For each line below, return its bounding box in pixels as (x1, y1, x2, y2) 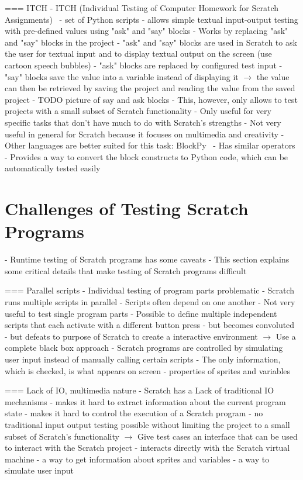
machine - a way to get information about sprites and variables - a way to (5, 453, 270, 465)
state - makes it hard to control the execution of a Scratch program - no (5, 407, 263, 419)
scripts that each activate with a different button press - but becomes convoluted (5, 319, 295, 331)
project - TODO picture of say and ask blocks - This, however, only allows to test (5, 93, 298, 105)
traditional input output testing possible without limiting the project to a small (5, 418, 290, 430)
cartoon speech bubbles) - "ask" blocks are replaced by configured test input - (5, 58, 283, 71)
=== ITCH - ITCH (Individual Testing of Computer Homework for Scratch (5, 2, 279, 13)
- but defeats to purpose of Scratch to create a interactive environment (5, 330, 258, 342)
